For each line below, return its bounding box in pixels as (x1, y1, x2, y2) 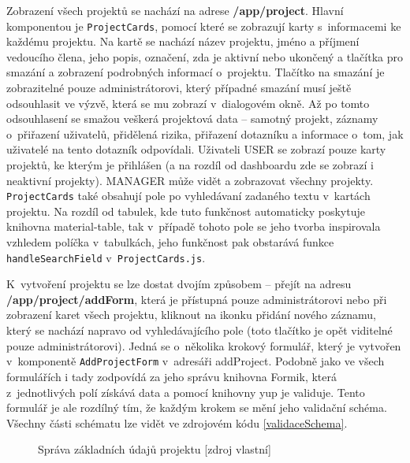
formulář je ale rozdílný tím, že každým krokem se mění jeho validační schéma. (6, 399, 387, 416)
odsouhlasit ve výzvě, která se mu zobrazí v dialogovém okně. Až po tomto (6, 94, 370, 111)
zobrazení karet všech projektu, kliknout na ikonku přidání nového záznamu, (6, 306, 376, 323)
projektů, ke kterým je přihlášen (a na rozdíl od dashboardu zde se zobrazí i (6, 157, 374, 172)
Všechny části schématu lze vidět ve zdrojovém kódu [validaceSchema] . (6, 414, 348, 431)
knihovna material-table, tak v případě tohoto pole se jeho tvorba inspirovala (6, 218, 381, 235)
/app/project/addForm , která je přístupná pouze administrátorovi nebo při (6, 291, 387, 307)
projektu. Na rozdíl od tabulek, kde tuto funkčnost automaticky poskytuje (6, 202, 365, 219)
